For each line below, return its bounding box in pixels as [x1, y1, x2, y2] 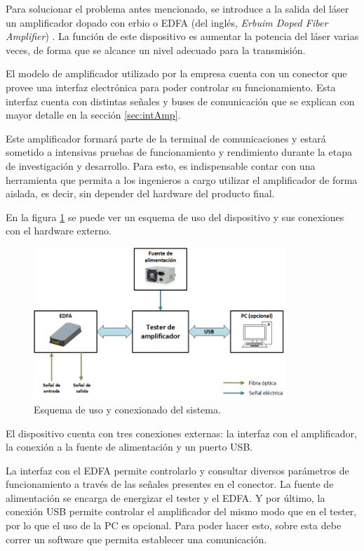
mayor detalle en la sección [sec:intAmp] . [6, 107, 181, 122]
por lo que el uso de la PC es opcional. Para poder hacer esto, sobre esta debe [6, 518, 342, 533]
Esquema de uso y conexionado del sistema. [34, 401, 221, 416]
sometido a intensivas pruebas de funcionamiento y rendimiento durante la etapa [6, 145, 352, 159]
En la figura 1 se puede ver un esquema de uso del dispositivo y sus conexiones [6, 209, 344, 224]
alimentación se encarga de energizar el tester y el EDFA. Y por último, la [6, 490, 325, 505]
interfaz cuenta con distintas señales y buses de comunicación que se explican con [6, 93, 355, 108]
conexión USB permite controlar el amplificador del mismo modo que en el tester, [6, 504, 357, 519]
